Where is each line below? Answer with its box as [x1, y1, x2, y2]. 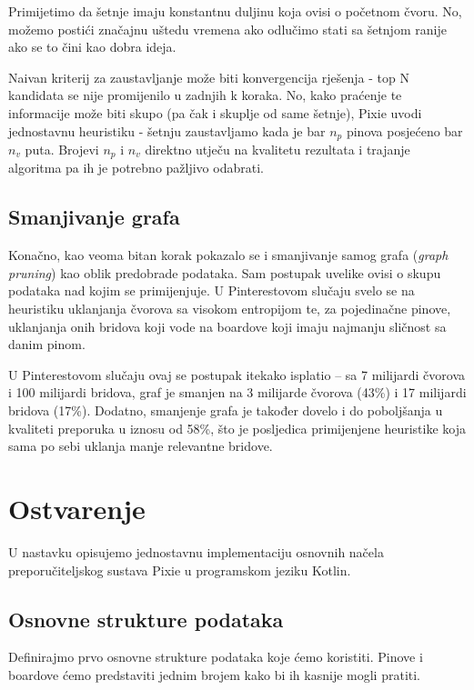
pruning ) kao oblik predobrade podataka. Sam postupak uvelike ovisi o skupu [8, 263, 441, 282]
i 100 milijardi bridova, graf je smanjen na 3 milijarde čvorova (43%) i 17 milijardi [8, 383, 467, 402]
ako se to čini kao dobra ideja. [8, 37, 176, 56]
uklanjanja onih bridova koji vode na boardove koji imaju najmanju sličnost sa [8, 316, 447, 335]
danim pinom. [8, 335, 86, 354]
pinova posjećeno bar [346, 121, 463, 140]
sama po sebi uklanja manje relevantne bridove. [8, 436, 273, 455]
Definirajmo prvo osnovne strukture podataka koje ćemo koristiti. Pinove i [8, 647, 423, 666]
